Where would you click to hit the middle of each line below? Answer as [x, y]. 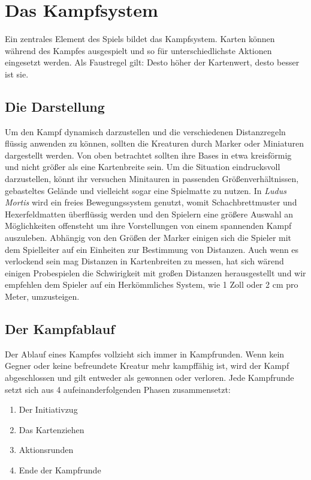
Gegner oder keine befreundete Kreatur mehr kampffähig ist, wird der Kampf [147, 366]
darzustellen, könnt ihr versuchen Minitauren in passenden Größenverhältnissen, [152, 179]
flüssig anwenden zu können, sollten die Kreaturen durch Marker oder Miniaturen [155, 143]
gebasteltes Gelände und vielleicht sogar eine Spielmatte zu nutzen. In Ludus [146, 190]
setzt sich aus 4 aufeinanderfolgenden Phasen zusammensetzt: [118, 389]
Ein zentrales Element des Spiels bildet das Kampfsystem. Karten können [140, 39]
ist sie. [17, 74]
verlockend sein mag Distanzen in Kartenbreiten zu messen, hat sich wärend [144, 261]
